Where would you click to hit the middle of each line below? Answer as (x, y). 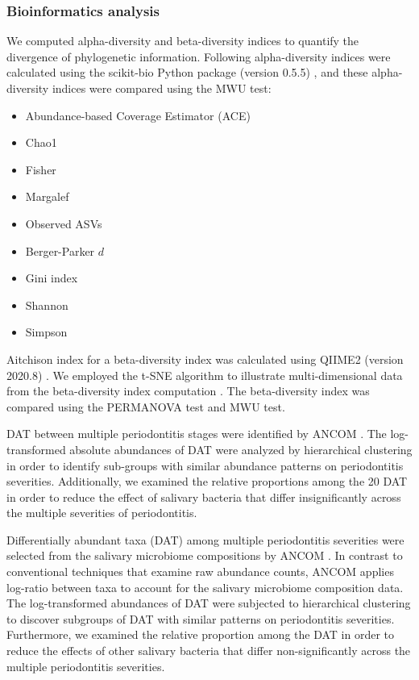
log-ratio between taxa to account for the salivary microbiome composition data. (205, 587)
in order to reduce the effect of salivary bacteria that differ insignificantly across (204, 496)
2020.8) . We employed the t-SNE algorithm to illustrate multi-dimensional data (205, 375)
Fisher (41, 169)
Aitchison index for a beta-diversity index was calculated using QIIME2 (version (205, 359)
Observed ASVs (64, 223)
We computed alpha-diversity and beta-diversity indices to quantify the (183, 41)
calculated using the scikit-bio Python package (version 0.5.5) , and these (187, 72)
